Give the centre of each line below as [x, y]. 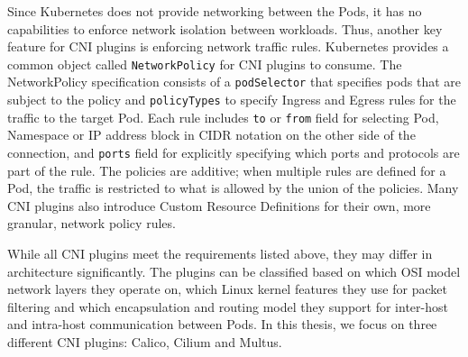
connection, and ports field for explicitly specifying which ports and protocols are [234, 152]
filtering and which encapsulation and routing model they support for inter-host [228, 306]
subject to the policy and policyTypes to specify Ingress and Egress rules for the [232, 100]
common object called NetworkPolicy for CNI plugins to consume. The [205, 64]
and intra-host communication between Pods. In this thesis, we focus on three [222, 324]
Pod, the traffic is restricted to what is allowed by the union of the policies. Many [233, 188]
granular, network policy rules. [92, 223]
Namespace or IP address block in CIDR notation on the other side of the [211, 135]
